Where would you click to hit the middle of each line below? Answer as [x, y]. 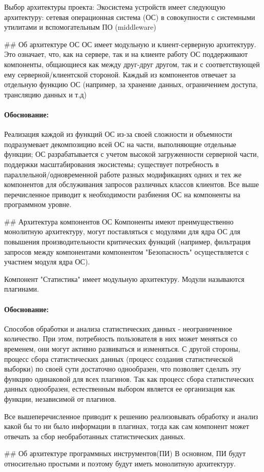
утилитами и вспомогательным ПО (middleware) [80, 27]
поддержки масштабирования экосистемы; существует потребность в [111, 164]
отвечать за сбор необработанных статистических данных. [95, 436]
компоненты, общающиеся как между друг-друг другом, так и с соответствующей [132, 64]
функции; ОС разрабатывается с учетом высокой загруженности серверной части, [131, 154]
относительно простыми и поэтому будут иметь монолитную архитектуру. [120, 463]
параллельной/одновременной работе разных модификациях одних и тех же [123, 174]
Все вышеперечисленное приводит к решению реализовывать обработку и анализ [131, 416]
